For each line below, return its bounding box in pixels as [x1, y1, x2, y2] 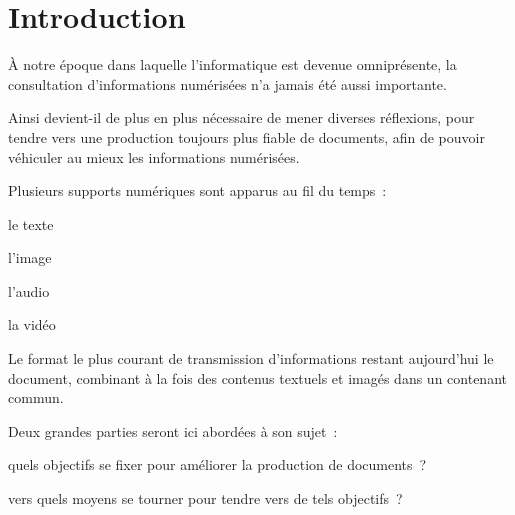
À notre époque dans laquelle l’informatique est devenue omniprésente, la [8, 54, 457, 75]
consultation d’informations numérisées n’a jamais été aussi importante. [8, 73, 447, 94]
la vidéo [8, 314, 56, 335]
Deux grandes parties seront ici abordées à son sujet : [8, 420, 338, 441]
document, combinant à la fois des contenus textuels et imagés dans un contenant [8, 367, 507, 388]
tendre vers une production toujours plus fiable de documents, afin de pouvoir [8, 126, 485, 147]
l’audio [8, 280, 50, 301]
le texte [8, 213, 54, 234]
